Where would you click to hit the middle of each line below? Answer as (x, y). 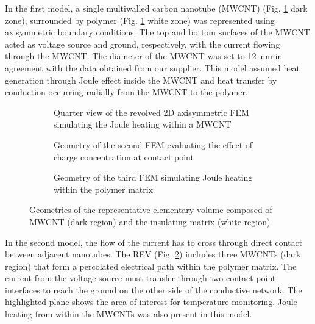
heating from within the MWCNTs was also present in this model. (129, 314)
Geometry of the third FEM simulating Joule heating (153, 177)
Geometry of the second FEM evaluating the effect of (153, 144)
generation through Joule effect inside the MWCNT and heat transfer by (141, 80)
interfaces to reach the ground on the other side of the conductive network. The (154, 290)
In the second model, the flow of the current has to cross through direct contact (154, 242)
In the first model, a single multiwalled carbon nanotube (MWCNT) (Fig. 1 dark (156, 8)
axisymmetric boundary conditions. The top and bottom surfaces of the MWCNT (157, 32)
